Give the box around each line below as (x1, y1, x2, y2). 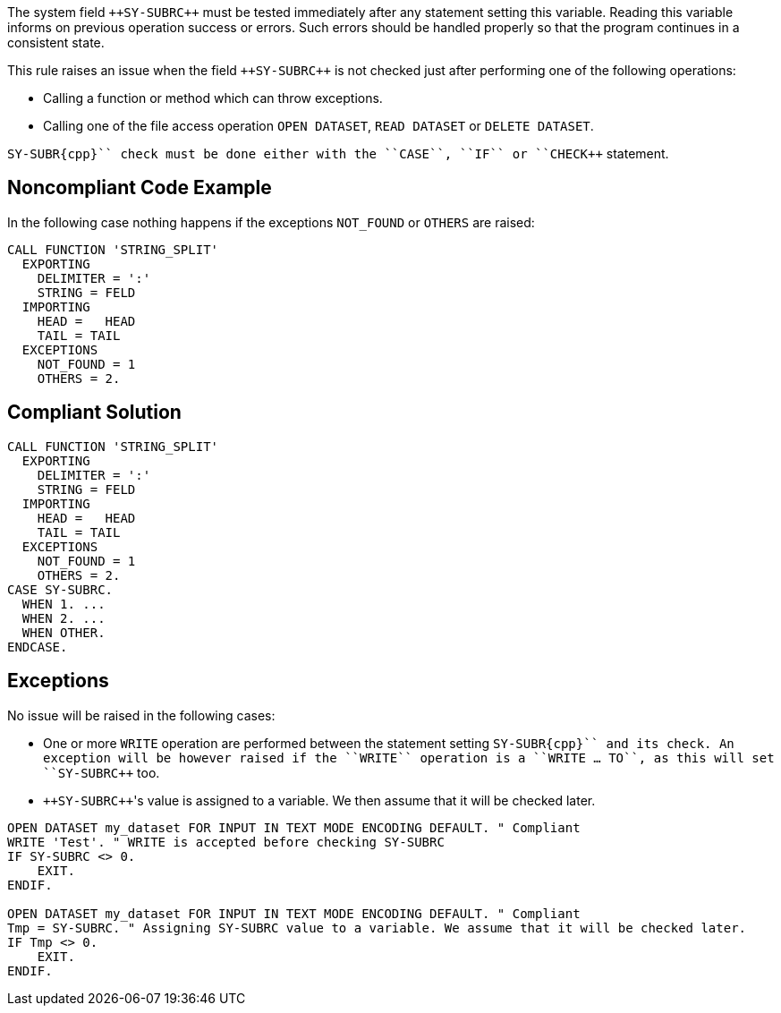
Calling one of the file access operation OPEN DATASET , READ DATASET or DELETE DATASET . (43, 118, 594, 133)
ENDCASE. (7, 639, 68, 654)
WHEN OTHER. (21, 625, 106, 640)
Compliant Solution (7, 401, 182, 424)
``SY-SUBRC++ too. (43, 764, 160, 780)
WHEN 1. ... (21, 596, 106, 611)
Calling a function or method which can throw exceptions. (43, 90, 383, 106)
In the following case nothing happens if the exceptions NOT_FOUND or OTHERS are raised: (7, 214, 535, 230)
